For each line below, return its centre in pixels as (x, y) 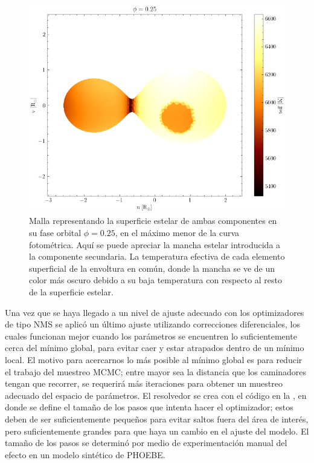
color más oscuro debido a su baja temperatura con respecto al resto (156, 280)
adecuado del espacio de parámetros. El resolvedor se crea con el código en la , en (156, 395)
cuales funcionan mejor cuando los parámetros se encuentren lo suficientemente (151, 336)
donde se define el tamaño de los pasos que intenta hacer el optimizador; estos (149, 407)
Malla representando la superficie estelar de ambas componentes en (153, 221)
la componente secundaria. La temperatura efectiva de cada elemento (157, 256)
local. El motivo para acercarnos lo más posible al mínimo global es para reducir (154, 359)
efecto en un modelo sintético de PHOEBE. (85, 454)
